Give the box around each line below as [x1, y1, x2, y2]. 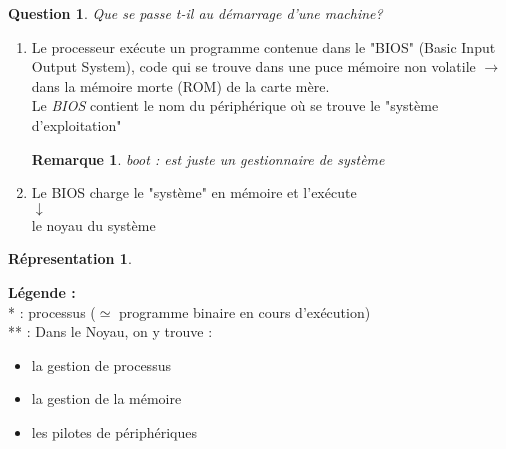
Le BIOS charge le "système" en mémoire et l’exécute [31, 182, 357, 203]
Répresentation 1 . [8, 248, 132, 269]
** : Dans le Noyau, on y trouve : [8, 321, 213, 342]
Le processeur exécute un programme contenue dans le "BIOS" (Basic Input [31, 36, 496, 57]
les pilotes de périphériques [31, 421, 197, 442]
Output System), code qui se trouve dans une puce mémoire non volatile [31, 56, 476, 77]
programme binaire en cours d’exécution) [119, 301, 371, 322]
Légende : [8, 281, 76, 302]
